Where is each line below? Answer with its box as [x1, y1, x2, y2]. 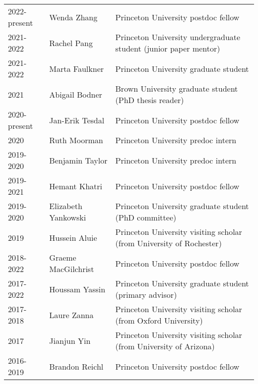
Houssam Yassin [49, 283, 106, 295]
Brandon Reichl [49, 360, 104, 372]
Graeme [49, 252, 76, 263]
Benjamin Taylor [49, 154, 108, 166]
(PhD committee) [115, 212, 177, 223]
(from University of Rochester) [115, 237, 222, 249]
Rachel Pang [49, 37, 93, 49]
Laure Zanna [49, 309, 94, 321]
